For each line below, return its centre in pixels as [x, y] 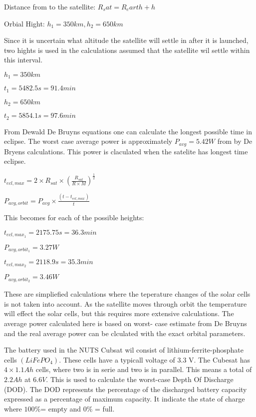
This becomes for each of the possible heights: [74, 217]
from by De [235, 141]
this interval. [23, 60]
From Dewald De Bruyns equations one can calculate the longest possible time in [128, 131]
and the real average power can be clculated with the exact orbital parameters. [125, 333]
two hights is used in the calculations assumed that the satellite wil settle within [127, 50]
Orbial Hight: [24, 23]
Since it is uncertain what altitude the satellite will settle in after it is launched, [126, 40]
